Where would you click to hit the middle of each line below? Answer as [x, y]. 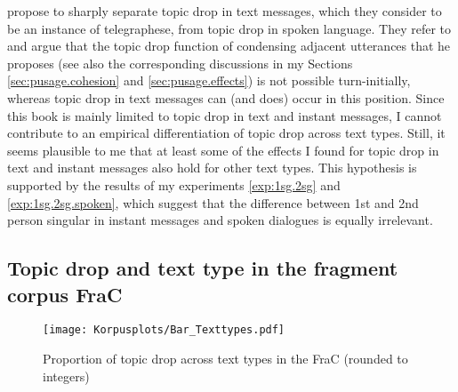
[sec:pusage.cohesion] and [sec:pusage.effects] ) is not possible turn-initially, [209, 80]
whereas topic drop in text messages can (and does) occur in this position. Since [226, 97]
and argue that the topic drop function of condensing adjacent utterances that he [229, 46]
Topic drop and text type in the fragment [203, 268]
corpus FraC [65, 294]
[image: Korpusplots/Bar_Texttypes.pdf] [164, 330]
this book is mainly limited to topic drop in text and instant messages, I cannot [225, 115]
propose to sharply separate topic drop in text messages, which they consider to [225, 11]
